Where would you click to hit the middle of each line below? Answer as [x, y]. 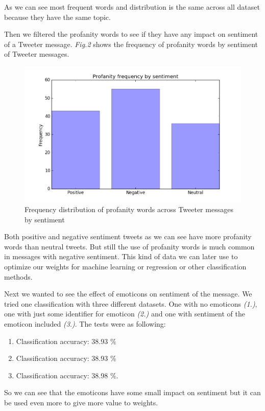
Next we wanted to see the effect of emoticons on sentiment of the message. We [128, 294]
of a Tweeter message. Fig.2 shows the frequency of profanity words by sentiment [131, 44]
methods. [18, 276]
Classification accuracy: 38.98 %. [67, 375]
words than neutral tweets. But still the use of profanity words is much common [129, 246]
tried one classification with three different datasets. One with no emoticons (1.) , [131, 303]
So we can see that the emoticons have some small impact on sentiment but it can [132, 392]
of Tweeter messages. [37, 54]
